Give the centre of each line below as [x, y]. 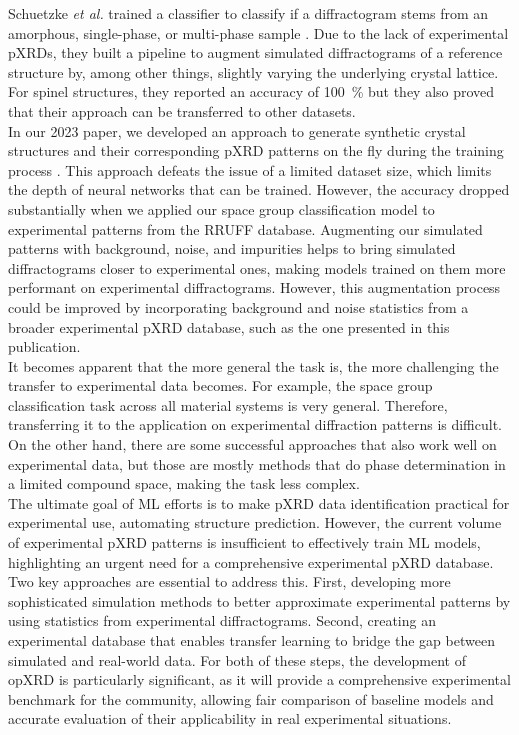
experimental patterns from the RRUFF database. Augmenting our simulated [245, 228]
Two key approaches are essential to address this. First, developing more [229, 581]
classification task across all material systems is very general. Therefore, [228, 404]
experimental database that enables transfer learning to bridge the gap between [251, 640]
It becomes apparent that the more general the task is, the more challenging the [253, 365]
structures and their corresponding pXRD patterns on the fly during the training [256, 150]
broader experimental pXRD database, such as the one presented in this [229, 326]
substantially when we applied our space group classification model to [221, 208]
